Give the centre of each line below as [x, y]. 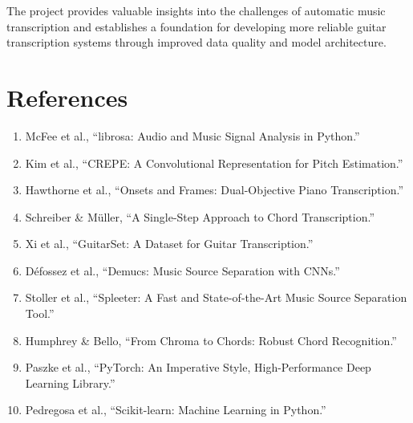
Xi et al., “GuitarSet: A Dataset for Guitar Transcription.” [169, 244]
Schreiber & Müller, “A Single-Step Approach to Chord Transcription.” [200, 216]
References [67, 97]
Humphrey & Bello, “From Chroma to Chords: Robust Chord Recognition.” [211, 340]
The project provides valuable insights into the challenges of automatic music [196, 10]
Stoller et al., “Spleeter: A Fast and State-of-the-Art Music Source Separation [216, 297]
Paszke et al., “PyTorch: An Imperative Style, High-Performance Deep [198, 367]
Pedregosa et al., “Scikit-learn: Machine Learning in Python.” [176, 410]
